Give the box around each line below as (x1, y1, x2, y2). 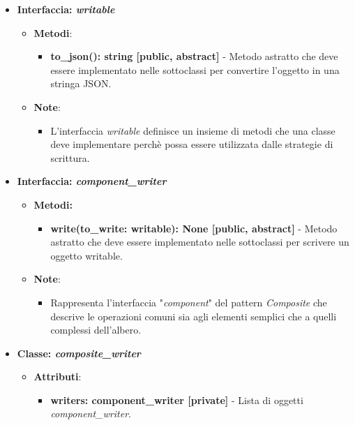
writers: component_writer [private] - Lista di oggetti (50, 392, 303, 407)
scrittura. (50, 150, 90, 165)
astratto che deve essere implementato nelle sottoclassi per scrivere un (50, 234, 349, 249)
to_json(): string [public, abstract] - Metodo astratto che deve (50, 49, 338, 64)
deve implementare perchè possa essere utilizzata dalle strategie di (50, 137, 333, 151)
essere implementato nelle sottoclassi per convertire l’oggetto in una (50, 62, 340, 77)
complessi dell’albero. (50, 322, 142, 337)
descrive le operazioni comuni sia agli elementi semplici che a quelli (50, 308, 337, 323)
